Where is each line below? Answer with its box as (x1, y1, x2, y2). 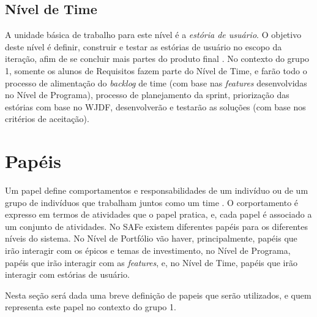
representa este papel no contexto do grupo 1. (5, 300, 176, 313)
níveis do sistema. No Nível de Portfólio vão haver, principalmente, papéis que (5, 232, 297, 245)
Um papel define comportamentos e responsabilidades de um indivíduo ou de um (5, 184, 308, 197)
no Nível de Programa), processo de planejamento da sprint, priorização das (5, 88, 289, 101)
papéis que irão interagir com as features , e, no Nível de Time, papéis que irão (5, 256, 297, 269)
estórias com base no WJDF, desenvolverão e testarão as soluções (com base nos (5, 100, 306, 113)
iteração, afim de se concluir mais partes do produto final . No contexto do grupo (5, 52, 310, 65)
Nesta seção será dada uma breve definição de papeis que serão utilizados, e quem (5, 288, 311, 301)
